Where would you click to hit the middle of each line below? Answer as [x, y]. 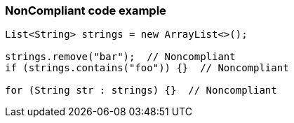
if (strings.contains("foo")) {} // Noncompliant [147, 68]
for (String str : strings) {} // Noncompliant [141, 91]
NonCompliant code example [86, 10]
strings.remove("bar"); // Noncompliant [120, 57]
